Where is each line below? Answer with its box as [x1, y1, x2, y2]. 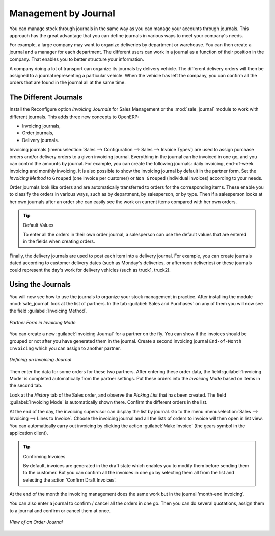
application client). [9, 430, 48, 436]
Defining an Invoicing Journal [9, 357, 71, 363]
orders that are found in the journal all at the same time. [9, 79, 126, 86]
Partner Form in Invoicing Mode [9, 319, 76, 325]
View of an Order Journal [9, 519, 63, 525]
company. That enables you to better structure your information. [9, 56, 145, 62]
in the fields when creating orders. [23, 238, 95, 244]
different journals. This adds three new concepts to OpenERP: [9, 114, 140, 120]
